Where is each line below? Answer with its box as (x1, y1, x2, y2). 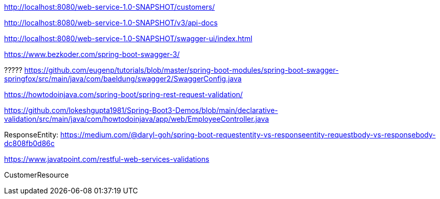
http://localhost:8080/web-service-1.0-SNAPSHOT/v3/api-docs (4, 18, 218, 27)
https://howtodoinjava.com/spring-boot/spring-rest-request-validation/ (4, 90, 243, 99)
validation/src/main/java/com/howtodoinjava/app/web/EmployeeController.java (4, 115, 269, 123)
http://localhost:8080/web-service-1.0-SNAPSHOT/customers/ (4, 3, 215, 11)
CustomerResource (4, 170, 69, 179)
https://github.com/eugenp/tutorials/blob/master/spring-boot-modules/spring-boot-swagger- (24, 66, 339, 74)
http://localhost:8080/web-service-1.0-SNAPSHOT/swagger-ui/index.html (4, 34, 253, 43)
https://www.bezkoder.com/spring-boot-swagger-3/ (4, 50, 180, 59)
